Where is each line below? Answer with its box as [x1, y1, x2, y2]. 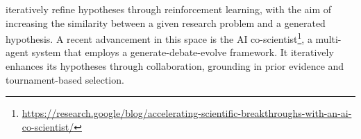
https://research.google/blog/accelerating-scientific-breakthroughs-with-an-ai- [22, 106, 352, 120]
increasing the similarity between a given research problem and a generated [6, 15, 326, 30]
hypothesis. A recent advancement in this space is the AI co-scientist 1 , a [6, 30, 312, 46]
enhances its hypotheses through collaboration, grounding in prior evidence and [6, 59, 344, 73]
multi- [315, 31, 342, 46]
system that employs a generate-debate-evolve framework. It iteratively [31, 45, 334, 59]
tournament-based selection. [6, 72, 124, 86]
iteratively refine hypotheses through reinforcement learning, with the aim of [6, 2, 332, 16]
